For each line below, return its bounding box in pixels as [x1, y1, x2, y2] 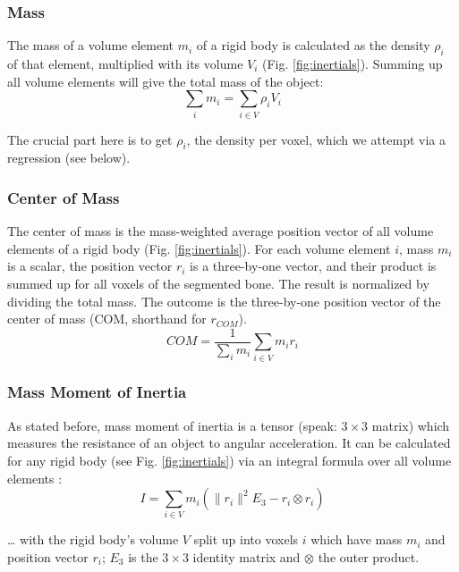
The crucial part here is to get [7, 130, 173, 148]
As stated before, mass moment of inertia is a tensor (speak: [7, 416, 337, 434]
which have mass [310, 530, 403, 549]
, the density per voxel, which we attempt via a [186, 130, 446, 148]
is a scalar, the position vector [7, 257, 173, 275]
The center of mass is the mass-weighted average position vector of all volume [7, 222, 434, 240]
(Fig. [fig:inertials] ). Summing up [262, 55, 443, 73]
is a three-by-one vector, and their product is [190, 257, 437, 275]
